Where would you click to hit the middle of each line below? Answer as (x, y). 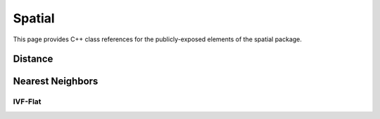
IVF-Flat (27, 101)
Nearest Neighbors (56, 82)
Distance (33, 59)
